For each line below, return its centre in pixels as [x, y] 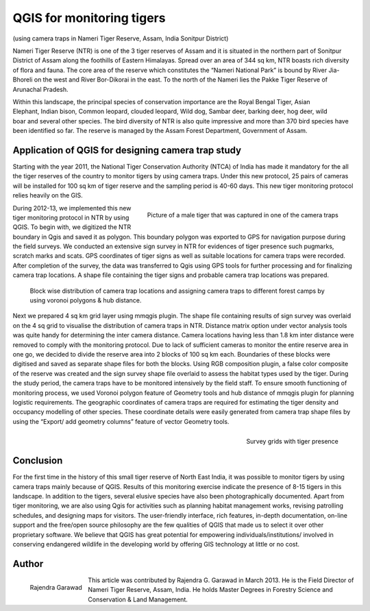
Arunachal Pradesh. [40, 89]
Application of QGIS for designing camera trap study [127, 150]
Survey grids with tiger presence [292, 441]
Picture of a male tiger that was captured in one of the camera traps [243, 215]
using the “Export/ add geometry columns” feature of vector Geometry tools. [121, 421]
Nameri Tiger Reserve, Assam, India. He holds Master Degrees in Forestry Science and [211, 590]
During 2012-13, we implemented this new [72, 208]
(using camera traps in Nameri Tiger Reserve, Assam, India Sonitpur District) [121, 38]
